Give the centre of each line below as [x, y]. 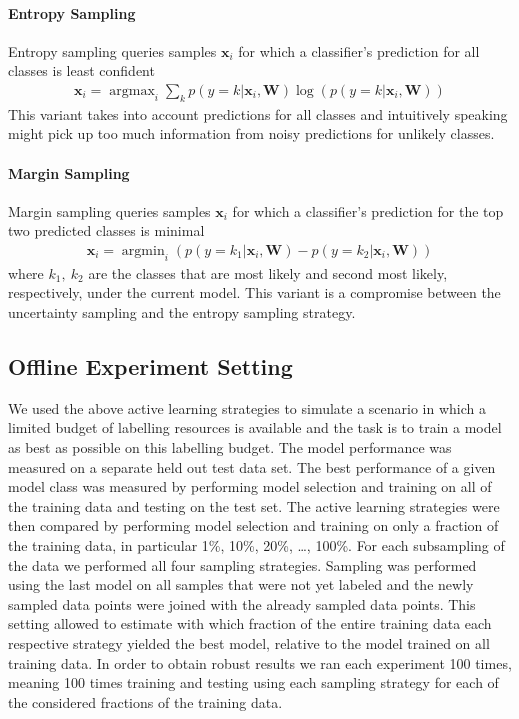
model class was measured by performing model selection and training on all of [250, 486]
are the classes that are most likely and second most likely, [268, 272]
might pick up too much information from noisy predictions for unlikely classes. [251, 133]
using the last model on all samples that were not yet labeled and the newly [241, 584]
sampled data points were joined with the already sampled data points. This [242, 603]
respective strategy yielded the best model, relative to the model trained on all [249, 642]
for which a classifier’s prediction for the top [368, 210]
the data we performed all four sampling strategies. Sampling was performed [242, 564]
